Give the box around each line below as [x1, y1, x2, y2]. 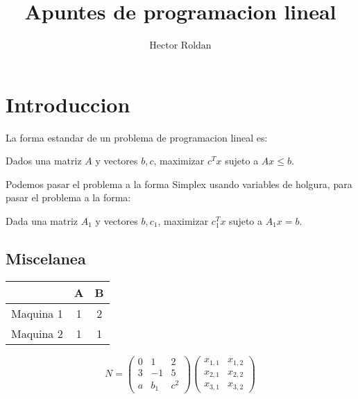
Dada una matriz [6, 214, 78, 228]
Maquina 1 [11, 305, 63, 321]
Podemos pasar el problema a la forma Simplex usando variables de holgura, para [6, 176, 352, 191]
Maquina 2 [11, 325, 63, 341]
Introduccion [6, 90, 130, 118]
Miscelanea [6, 248, 86, 269]
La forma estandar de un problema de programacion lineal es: [6, 130, 268, 144]
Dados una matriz [6, 153, 82, 168]
